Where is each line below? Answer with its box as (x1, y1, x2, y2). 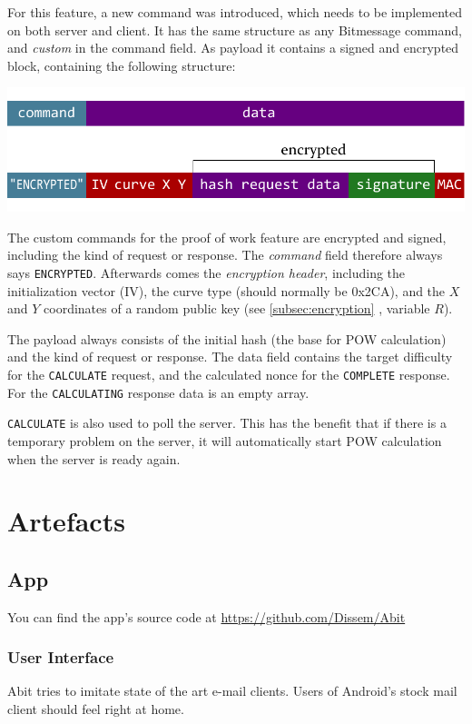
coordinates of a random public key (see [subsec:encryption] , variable (44, 299, 430, 318)
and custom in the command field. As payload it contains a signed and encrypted (7, 38, 459, 57)
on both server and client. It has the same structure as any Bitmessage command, (7, 20, 462, 39)
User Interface (7, 646, 114, 669)
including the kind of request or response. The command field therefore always (7, 245, 443, 264)
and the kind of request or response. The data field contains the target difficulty (7, 347, 453, 366)
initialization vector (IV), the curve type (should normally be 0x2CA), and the (7, 281, 446, 300)
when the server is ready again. (7, 449, 181, 468)
